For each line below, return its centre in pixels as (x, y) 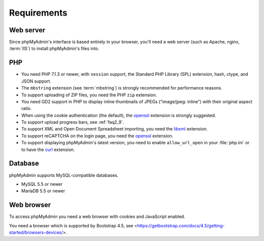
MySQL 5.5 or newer (42, 184)
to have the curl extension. (48, 150)
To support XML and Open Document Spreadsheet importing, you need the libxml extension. (114, 129)
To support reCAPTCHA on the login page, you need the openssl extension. (97, 136)
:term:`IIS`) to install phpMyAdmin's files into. (54, 48)
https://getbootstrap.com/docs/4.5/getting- (181, 225)
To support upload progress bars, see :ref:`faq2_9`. (73, 122)
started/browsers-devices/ (36, 233)
